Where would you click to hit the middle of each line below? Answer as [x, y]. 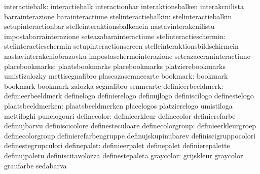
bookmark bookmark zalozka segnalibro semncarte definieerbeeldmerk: [114, 85]
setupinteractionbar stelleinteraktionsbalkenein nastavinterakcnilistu [109, 26]
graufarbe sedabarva [35, 165]
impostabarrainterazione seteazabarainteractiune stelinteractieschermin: [115, 36]
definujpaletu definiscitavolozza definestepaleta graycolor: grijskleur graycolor [124, 155]
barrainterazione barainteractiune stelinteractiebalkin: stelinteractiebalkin [118, 16]
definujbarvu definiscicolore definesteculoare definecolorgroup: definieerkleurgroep [130, 126]
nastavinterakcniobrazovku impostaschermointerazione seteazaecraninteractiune [127, 56]
